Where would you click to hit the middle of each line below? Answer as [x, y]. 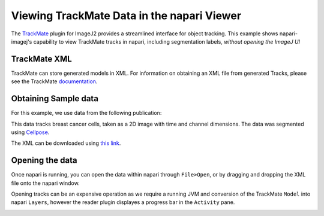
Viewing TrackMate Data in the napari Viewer [126, 16]
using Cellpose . [30, 132]
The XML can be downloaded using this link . [66, 143]
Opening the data [44, 161]
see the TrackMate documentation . [54, 81]
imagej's [22, 41]
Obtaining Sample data [55, 99]
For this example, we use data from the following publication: [86, 113]
